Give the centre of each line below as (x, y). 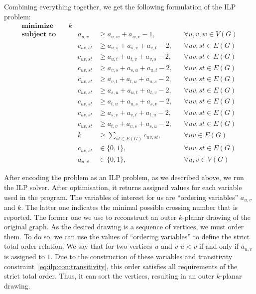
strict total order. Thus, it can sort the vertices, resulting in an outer (109, 276)
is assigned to (24, 256)
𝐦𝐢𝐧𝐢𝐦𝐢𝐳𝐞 (38, 26)
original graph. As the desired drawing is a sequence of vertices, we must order (124, 227)
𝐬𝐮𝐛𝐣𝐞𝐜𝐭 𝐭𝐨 (39, 35)
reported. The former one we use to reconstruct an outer (90, 217)
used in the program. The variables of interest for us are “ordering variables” (121, 197)
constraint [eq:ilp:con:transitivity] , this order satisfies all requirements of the (121, 266)
